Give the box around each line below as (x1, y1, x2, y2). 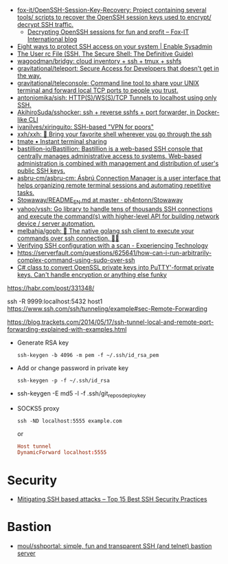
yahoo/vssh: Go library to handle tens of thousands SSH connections (16, 204, 213, 213)
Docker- (196, 108, 220, 116)
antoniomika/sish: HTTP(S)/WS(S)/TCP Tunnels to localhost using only (16, 94, 217, 102)
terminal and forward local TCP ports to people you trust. (16, 86, 179, 94)
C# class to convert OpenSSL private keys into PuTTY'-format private (16, 263, 214, 271)
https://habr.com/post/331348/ (7, 283, 95, 292)
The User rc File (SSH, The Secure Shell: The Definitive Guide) (16, 50, 194, 58)
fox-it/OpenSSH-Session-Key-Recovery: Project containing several (16, 6, 207, 14)
